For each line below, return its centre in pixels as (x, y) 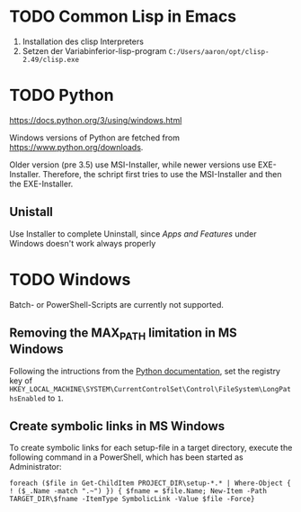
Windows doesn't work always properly (83, 243)
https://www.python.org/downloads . (76, 147)
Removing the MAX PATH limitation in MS (124, 334)
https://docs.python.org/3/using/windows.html (96, 120)
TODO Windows (70, 279)
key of (21, 381)
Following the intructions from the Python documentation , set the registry (145, 371)
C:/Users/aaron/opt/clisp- (219, 51)
